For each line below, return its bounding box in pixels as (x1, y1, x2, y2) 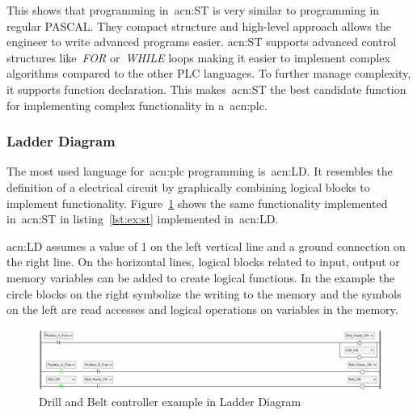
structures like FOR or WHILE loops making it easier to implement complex (6, 49, 390, 66)
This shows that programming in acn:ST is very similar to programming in (6, 2, 380, 18)
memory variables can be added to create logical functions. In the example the (6, 269, 395, 286)
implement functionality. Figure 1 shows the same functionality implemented (6, 194, 388, 211)
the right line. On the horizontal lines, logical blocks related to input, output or (6, 253, 400, 270)
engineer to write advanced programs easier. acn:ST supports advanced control (6, 33, 397, 50)
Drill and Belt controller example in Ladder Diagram (39, 392, 301, 409)
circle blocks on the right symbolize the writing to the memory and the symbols (6, 285, 402, 302)
